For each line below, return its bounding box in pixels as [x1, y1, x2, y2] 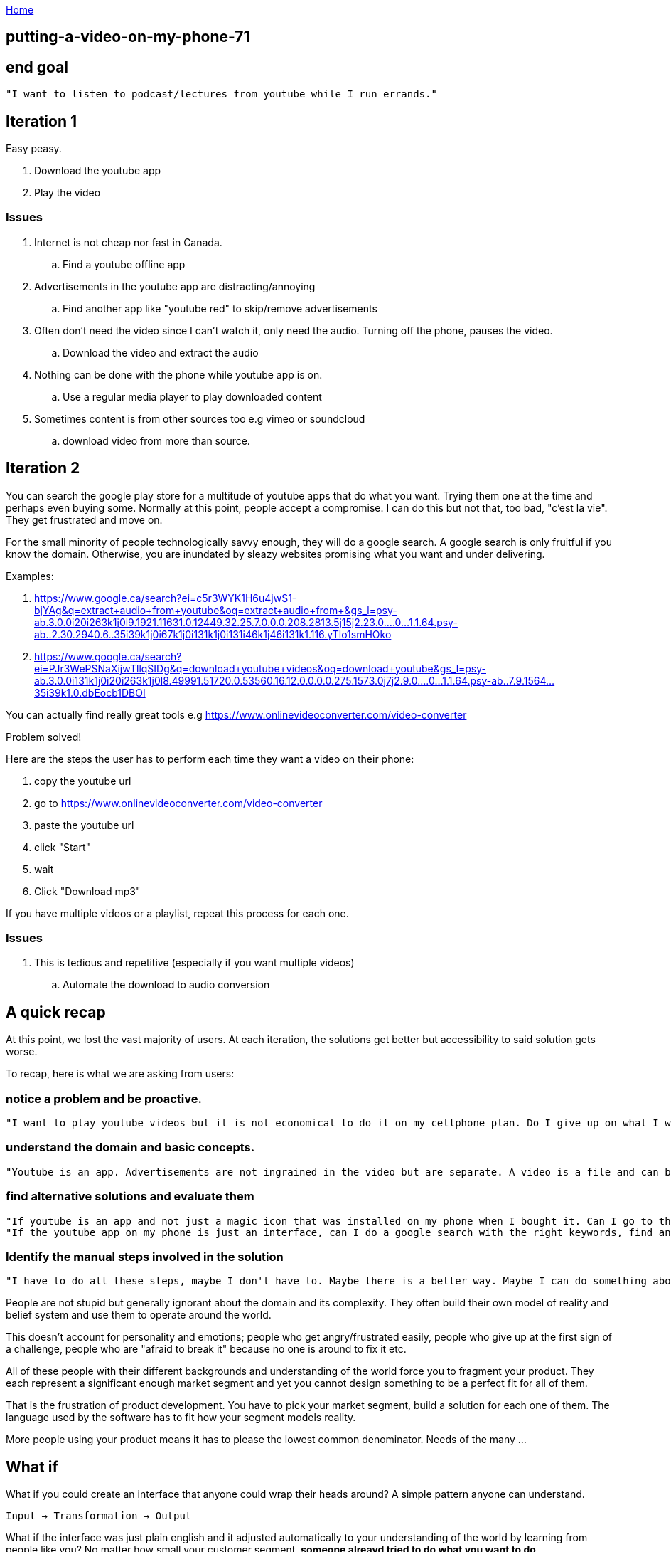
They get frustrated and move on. [6, 513, 163, 526]
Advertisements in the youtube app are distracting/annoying [34, 280, 316, 292]
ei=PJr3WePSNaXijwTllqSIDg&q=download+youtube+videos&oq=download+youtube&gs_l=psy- [34, 662, 486, 675]
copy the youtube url [34, 774, 131, 787]
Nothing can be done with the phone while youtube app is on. [34, 368, 323, 381]
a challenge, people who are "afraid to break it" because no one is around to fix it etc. [6, 1343, 407, 1356]
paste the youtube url [34, 818, 134, 831]
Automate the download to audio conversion [63, 978, 270, 991]
